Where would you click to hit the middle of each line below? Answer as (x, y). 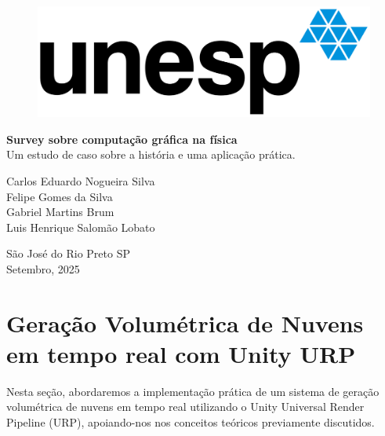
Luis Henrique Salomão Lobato (81, 227)
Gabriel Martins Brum (60, 212)
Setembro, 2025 (43, 268)
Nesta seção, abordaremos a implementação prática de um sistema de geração (193, 391)
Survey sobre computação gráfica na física (122, 139)
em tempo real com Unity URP (181, 353)
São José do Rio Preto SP (69, 253)
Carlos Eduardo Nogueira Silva (81, 180)
